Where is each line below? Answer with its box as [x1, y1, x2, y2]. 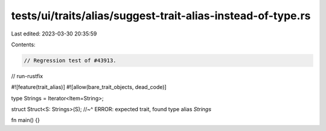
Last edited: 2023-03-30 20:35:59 [11, 30, 97, 37]
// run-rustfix [11, 72, 43, 79]
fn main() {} [11, 117, 40, 124]
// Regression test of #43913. [24, 57, 117, 64]
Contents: [11, 41, 36, 48]
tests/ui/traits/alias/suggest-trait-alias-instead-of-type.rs [11, 9, 311, 22]
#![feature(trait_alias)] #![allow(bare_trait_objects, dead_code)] [11, 84, 167, 91]
